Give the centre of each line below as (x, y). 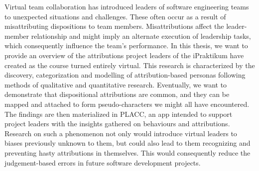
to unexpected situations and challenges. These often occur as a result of (115, 16)
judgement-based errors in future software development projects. (103, 162)
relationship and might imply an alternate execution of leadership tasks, (141, 36)
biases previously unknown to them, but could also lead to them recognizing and (128, 143)
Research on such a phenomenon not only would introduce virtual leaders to (121, 133)
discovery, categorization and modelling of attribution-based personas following (125, 75)
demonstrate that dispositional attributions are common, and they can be (117, 94)
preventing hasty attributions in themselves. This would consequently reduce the (128, 152)
